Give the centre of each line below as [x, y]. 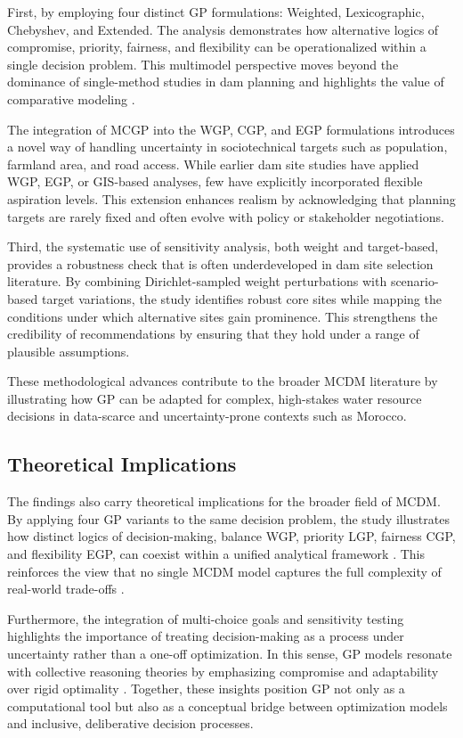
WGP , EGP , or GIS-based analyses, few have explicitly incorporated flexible [215, 181]
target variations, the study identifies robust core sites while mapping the [241, 298]
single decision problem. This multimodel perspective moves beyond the [203, 64]
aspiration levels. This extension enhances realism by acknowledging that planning [231, 198]
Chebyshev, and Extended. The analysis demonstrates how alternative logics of [223, 29]
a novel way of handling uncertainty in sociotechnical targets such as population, [227, 147]
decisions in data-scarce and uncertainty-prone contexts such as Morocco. [207, 416]
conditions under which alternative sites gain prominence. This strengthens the [223, 316]
